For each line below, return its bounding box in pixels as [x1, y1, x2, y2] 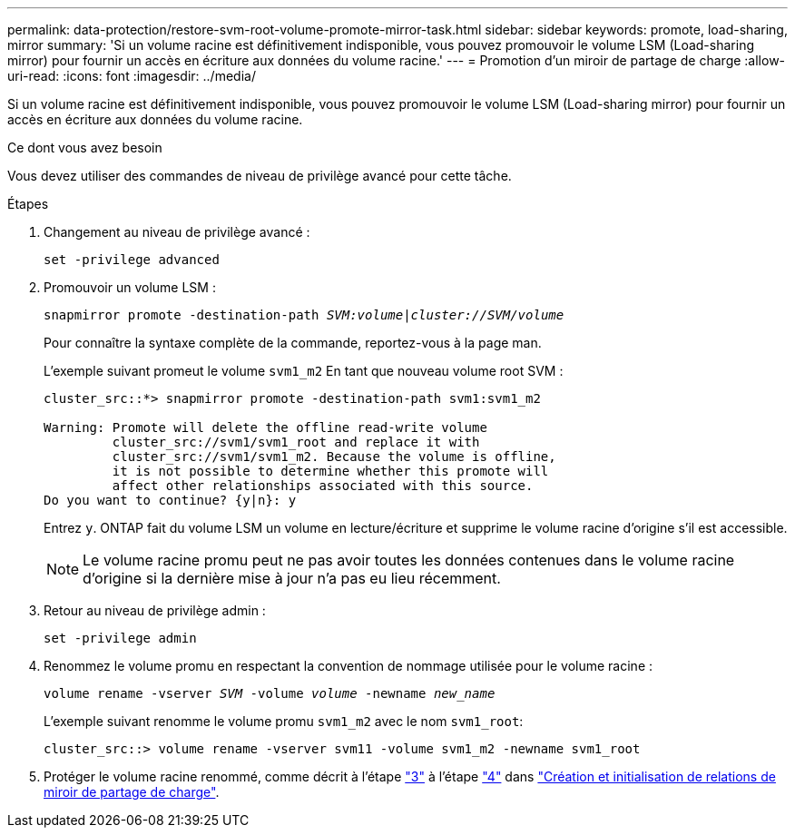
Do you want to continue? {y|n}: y [44, 493, 297, 507]
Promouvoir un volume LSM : [44, 280, 216, 295]
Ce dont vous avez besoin [7, 140, 162, 155]
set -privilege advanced [44, 252, 220, 267]
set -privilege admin [44, 631, 197, 645]
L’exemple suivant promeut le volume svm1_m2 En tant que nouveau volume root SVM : [44, 363, 564, 378]
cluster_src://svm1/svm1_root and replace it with [112, 435, 480, 449]
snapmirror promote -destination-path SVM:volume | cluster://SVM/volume [44, 308, 564, 322]
